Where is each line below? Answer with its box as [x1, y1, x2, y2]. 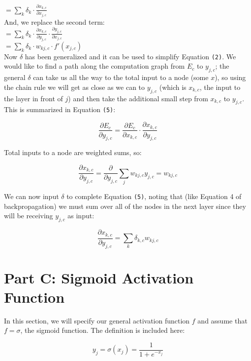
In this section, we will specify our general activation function [4, 315, 190, 325]
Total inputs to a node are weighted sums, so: [4, 147, 142, 158]
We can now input [4, 191, 59, 201]
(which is [159, 81, 187, 92]
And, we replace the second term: [4, 16, 105, 27]
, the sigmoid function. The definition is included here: [20, 325, 185, 335]
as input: [67, 210, 94, 221]
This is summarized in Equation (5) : [4, 104, 116, 115]
